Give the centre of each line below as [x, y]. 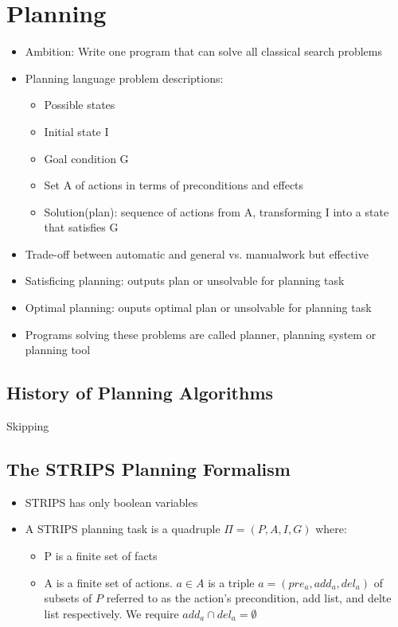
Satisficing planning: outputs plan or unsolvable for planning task [185, 280]
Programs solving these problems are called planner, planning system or [201, 334]
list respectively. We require [111, 613]
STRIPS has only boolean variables [111, 502]
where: [331, 529]
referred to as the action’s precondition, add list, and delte [249, 598]
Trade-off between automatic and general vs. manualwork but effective [197, 253]
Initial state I [76, 131]
